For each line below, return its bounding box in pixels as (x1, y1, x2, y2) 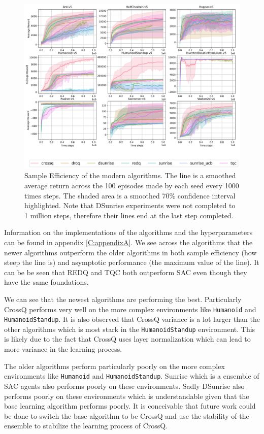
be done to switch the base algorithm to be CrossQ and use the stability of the (4, 410, 249, 421)
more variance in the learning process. (4, 344, 122, 354)
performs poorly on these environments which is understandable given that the (4, 390, 249, 401)
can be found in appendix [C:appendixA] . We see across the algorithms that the (4, 237, 253, 247)
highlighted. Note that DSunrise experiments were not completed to (24, 200, 236, 211)
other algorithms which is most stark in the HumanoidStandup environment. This (4, 323, 255, 334)
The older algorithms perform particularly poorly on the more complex (4, 360, 225, 371)
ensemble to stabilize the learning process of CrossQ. (4, 420, 168, 431)
